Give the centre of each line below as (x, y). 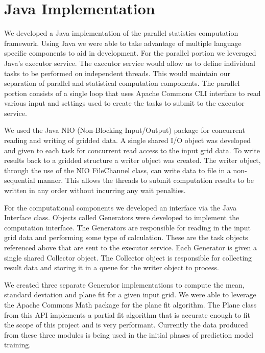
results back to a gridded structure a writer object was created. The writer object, (132, 160)
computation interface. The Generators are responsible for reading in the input (127, 227)
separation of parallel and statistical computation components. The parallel (122, 83)
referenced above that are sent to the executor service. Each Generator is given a (131, 247)
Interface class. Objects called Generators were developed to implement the (122, 217)
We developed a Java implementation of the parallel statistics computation (121, 33)
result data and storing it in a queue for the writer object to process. (112, 267)
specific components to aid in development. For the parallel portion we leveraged (130, 53)
